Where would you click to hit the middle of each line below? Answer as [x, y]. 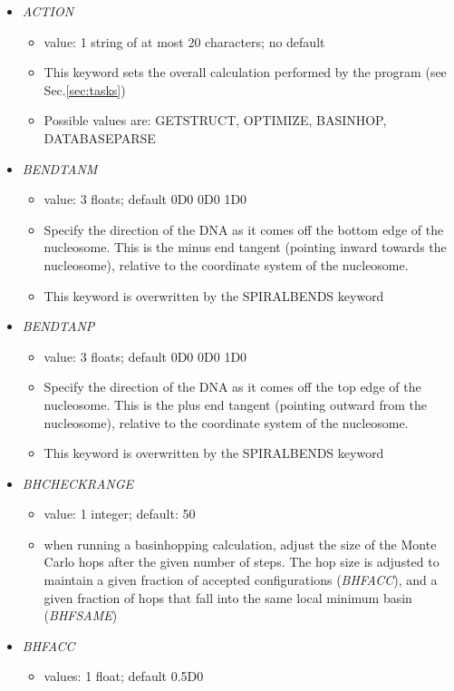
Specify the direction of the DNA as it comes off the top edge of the [232, 387]
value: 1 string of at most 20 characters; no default [184, 41]
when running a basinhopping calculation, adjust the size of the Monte [240, 544]
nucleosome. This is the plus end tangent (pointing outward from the [235, 404]
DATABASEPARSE [100, 137]
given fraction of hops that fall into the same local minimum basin [228, 597]
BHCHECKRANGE [78, 483]
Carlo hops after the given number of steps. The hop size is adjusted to [241, 562]
